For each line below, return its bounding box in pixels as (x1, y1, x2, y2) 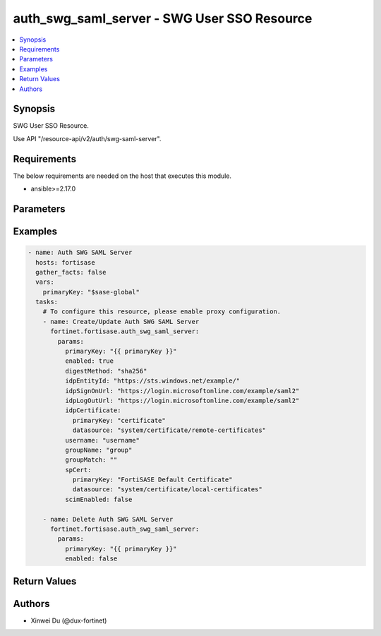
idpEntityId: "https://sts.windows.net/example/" (64, 377, 241, 385)
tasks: (35, 298, 59, 306)
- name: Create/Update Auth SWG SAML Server (42, 318, 200, 325)
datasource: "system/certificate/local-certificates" (72, 486, 262, 493)
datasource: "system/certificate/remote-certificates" (72, 426, 267, 434)
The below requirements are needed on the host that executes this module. (13, 172, 232, 180)
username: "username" (64, 436, 140, 444)
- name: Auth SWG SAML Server (28, 248, 133, 257)
